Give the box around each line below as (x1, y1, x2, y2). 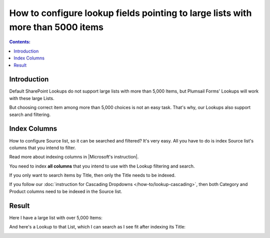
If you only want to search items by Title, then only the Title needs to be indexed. (9, 172, 176, 178)
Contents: (9, 39, 31, 45)
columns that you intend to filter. (9, 144, 76, 150)
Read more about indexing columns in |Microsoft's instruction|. (9, 154, 139, 160)
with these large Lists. (9, 95, 54, 101)
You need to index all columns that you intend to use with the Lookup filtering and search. (9, 163, 195, 169)
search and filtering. (9, 111, 51, 117)
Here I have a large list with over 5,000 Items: (9, 214, 102, 220)
